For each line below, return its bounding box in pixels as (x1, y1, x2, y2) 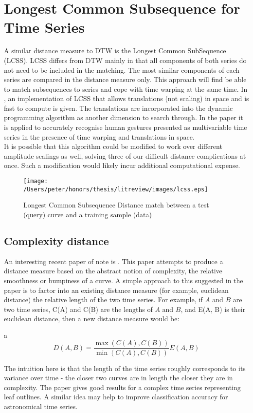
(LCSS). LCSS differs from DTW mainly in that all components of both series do (4, 55, 247, 65)
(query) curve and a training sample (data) (23, 209, 152, 219)
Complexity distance (4, 233, 109, 248)
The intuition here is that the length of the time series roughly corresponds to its (4, 363, 246, 373)
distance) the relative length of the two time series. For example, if (4, 294, 203, 305)
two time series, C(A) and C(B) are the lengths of (4, 304, 153, 314)
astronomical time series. (4, 401, 78, 411)
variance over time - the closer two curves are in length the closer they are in (4, 372, 233, 383)
